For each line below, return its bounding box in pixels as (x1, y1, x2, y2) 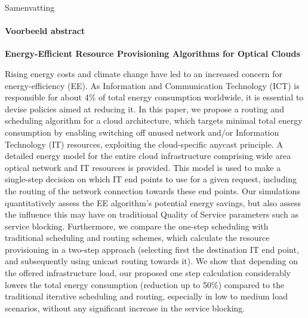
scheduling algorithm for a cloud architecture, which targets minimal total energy (5, 114, 303, 127)
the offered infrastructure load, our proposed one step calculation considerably (5, 267, 291, 279)
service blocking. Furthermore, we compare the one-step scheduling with (5, 219, 269, 232)
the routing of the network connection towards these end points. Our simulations (5, 184, 300, 197)
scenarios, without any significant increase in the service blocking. (5, 301, 245, 314)
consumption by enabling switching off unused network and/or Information (5, 126, 279, 138)
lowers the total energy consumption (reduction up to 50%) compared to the (5, 278, 285, 291)
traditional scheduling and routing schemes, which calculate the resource (5, 231, 270, 244)
